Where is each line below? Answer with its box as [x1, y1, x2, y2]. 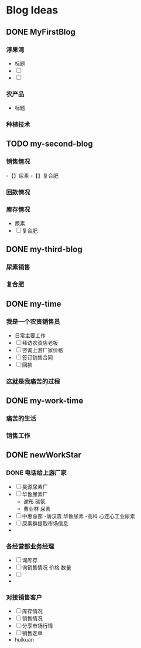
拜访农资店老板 [22, 339, 59, 346]
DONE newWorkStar [6, 450, 82, 460]
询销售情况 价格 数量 [22, 564, 71, 571]
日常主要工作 [14, 332, 46, 339]
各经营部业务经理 [6, 542, 54, 550]
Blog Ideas [6, 4, 59, 17]
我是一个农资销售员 [6, 317, 60, 325]
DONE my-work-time [6, 396, 84, 406]
